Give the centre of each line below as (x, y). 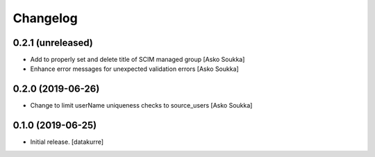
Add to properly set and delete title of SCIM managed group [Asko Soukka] (137, 60)
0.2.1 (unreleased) (53, 43)
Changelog (45, 18)
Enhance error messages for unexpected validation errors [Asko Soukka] (134, 69)
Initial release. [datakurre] (67, 142)
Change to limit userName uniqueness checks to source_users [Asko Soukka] (141, 106)
